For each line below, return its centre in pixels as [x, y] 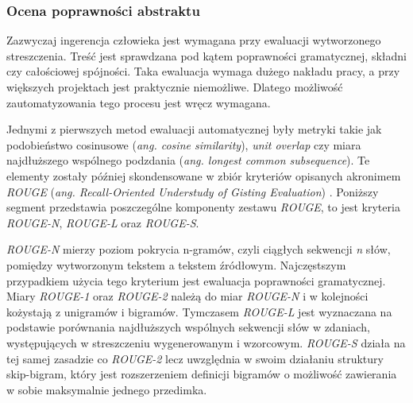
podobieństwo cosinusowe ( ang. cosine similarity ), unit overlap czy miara [184, 144]
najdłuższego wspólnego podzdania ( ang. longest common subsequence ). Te [188, 160]
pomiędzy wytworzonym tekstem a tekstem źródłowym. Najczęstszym [176, 264]
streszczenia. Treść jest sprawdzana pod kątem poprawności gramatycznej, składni [206, 55]
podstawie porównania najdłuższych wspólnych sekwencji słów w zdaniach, [188, 327]
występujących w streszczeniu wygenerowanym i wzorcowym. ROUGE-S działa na [206, 342]
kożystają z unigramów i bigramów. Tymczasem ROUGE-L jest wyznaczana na [199, 311]
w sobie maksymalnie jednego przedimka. [107, 389]
